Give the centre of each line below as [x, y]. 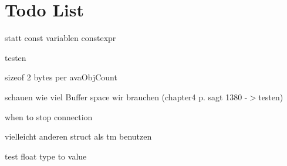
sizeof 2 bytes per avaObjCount [61, 77]
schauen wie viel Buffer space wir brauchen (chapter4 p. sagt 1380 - [126, 96]
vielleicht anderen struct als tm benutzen [78, 136]
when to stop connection [49, 116]
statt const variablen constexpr [60, 38]
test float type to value [46, 156]
